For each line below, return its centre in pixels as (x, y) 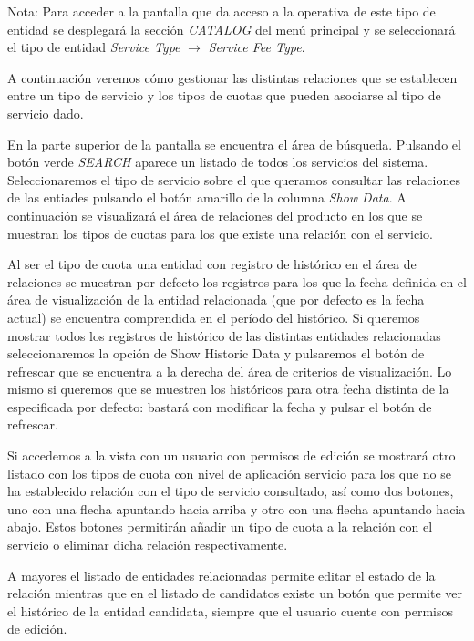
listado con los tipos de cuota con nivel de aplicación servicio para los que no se (230, 473)
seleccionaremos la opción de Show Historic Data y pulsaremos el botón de (216, 353)
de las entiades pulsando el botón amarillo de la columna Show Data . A (207, 197)
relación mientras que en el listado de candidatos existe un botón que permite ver (235, 593)
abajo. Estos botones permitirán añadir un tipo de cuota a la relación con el (220, 527)
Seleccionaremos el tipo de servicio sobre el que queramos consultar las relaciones (234, 179)
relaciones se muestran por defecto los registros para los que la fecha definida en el (237, 281)
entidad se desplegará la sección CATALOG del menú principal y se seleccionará (232, 29)
